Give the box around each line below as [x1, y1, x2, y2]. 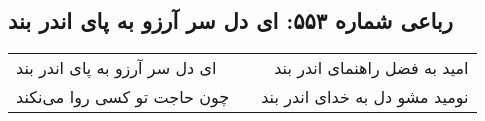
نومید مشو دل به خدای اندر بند [261, 85, 469, 109]
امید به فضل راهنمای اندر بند [274, 56, 469, 80]
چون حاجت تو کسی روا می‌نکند [16, 85, 230, 109]
